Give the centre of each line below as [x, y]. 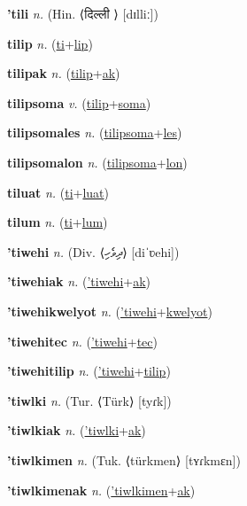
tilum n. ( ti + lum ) [58, 222]
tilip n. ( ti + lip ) [50, 43]
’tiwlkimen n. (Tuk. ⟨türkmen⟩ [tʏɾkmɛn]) [124, 459]
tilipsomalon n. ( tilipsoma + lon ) [97, 162]
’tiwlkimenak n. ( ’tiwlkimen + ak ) [101, 490]
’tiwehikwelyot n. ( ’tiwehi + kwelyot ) [110, 311]
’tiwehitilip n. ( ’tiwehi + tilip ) [89, 371]
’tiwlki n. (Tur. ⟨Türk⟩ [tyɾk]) [89, 400]
